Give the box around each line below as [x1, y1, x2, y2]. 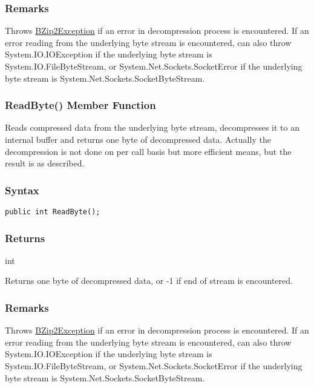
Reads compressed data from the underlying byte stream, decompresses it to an [5, 121, 299, 134]
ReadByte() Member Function [5, 97, 156, 113]
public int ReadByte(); [5, 208, 100, 216]
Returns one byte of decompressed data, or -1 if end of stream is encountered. [5, 274, 293, 287]
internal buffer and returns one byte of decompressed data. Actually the [5, 133, 271, 145]
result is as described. [5, 157, 85, 169]
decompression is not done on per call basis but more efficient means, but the [5, 145, 292, 157]
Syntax [5, 182, 39, 197]
